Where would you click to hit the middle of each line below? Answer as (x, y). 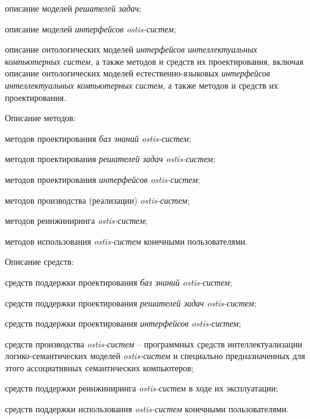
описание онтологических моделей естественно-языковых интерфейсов (138, 73)
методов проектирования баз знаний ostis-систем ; (98, 138)
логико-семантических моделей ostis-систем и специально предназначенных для (155, 356)
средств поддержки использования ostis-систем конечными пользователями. (147, 409)
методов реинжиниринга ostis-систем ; (76, 221)
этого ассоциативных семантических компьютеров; (99, 367)
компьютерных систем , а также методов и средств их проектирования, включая (154, 61)
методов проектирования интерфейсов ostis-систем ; (103, 179)
